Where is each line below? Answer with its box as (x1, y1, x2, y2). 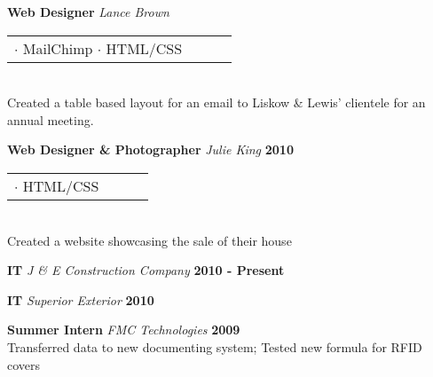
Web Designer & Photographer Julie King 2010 (7, 140, 294, 159)
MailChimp (22, 37, 93, 59)
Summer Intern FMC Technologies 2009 (7, 320, 240, 339)
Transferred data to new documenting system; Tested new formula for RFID (7, 337, 422, 356)
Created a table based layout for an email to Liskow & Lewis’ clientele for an (7, 93, 426, 112)
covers (7, 355, 41, 373)
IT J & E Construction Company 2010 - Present (7, 261, 285, 279)
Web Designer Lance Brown (7, 3, 169, 20)
